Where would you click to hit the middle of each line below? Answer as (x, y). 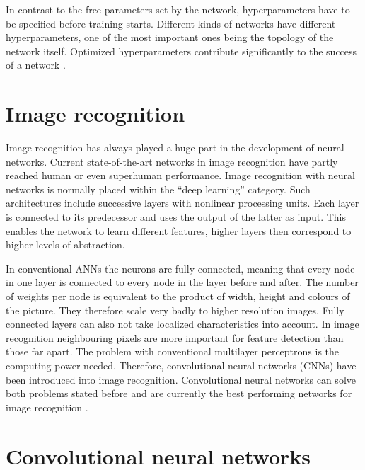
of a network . (36, 65)
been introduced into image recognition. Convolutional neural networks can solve (181, 379)
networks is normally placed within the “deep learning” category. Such (158, 189)
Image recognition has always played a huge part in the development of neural (175, 148)
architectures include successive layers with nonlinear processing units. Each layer (182, 203)
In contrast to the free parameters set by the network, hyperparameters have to (178, 9)
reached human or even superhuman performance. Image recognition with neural (180, 175)
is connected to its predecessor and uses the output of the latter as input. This (176, 217)
